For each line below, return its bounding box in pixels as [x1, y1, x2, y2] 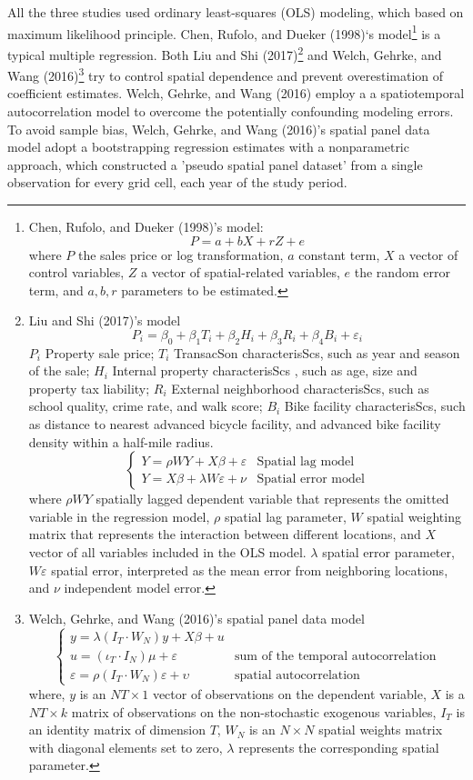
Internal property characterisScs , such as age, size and [112, 361, 418, 380]
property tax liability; [28, 378, 150, 397]
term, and [28, 280, 84, 299]
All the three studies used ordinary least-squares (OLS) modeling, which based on [7, 3, 464, 21]
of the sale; [28, 361, 90, 380]
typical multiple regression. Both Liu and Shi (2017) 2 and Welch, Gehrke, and [7, 42, 442, 64]
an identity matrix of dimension [28, 720, 206, 739]
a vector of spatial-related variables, [141, 263, 340, 282]
